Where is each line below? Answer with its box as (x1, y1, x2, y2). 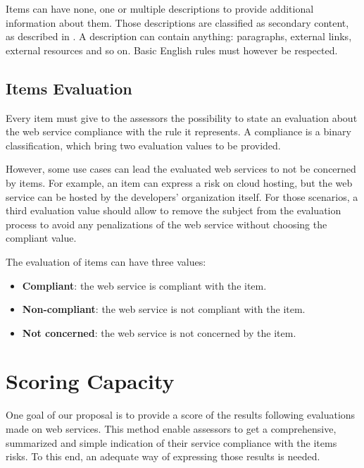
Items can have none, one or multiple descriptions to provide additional (6, 1, 314, 16)
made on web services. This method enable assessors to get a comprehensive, (6, 421, 337, 436)
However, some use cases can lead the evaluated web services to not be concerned (6, 161, 356, 176)
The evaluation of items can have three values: (6, 254, 206, 269)
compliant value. (6, 230, 77, 245)
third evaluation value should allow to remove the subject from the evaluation (6, 203, 341, 218)
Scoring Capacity (6, 367, 175, 395)
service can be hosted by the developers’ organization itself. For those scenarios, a (6, 189, 358, 204)
